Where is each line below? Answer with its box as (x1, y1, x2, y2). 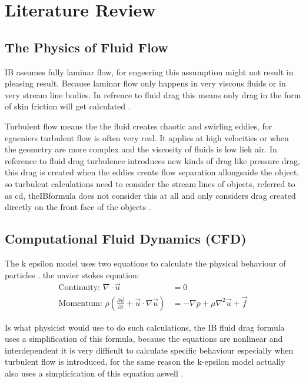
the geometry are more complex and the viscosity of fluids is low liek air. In (5, 143, 277, 155)
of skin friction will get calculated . (5, 100, 131, 112)
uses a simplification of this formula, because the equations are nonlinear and (5, 332, 283, 345)
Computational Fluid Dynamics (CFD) (5, 229, 247, 248)
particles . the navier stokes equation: (5, 268, 139, 281)
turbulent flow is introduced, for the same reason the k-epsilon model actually (5, 355, 285, 368)
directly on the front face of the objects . (5, 201, 151, 213)
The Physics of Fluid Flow (5, 38, 168, 56)
